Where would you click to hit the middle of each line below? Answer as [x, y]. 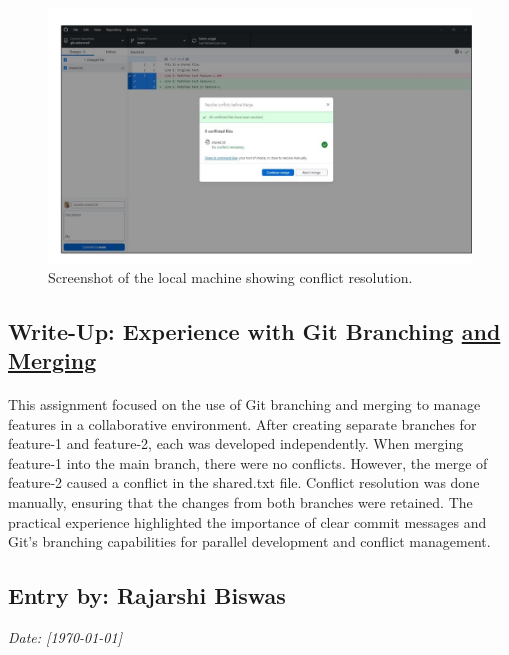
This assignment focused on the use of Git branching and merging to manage [244, 404]
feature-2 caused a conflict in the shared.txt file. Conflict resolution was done [244, 482]
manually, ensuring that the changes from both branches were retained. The [240, 501]
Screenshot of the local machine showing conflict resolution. [230, 276]
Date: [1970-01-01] [65, 636]
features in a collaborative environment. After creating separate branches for [242, 423]
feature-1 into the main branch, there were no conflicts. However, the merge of [248, 462]
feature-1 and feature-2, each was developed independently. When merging [236, 443]
